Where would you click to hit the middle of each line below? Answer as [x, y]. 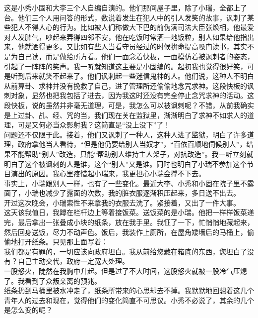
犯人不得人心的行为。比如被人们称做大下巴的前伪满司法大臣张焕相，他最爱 [132, 27]
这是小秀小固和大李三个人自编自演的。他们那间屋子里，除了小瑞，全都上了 [126, 7]
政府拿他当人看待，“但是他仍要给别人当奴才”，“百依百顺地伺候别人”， [132, 144]
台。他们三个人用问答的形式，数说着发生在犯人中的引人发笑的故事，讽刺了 [126, 17]
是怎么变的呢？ [28, 310]
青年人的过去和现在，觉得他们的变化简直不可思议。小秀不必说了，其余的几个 [129, 300]
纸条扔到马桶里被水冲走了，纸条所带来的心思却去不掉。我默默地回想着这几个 [129, 290]
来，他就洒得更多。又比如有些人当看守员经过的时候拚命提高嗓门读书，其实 [126, 47]
